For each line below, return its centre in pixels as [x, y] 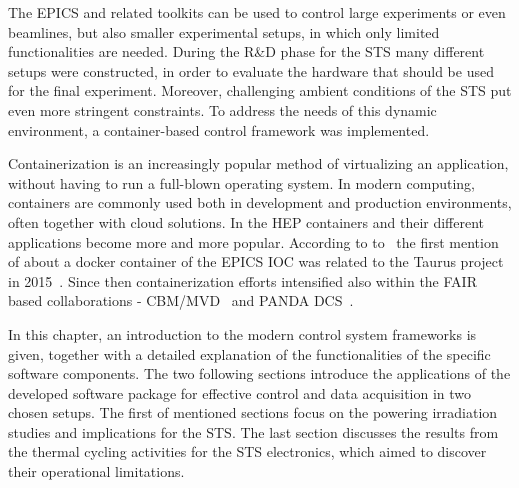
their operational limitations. [96, 471]
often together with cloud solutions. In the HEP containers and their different [246, 221]
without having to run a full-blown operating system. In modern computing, [241, 182]
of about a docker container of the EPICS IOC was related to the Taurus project [256, 261]
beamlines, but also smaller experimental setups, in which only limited [224, 31]
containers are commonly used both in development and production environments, [260, 202]
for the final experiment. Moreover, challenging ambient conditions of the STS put [260, 90]
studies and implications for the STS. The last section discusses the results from [253, 431]
